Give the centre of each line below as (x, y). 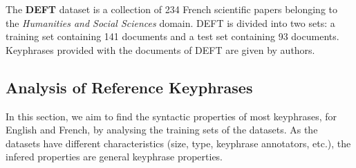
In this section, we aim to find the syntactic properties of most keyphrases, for (171, 116)
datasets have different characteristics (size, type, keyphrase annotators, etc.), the (178, 143)
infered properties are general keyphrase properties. (114, 157)
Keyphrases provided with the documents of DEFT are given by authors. (160, 49)
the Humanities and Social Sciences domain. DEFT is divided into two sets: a (170, 22)
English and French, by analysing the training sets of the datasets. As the (162, 130)
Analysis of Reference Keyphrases (129, 87)
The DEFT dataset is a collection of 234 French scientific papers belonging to (172, 9)
